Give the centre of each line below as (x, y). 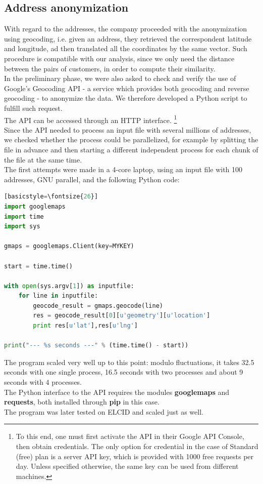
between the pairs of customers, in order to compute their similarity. (110, 68)
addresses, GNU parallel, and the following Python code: (92, 179)
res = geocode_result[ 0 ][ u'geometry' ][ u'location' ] (122, 316)
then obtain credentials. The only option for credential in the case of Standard (137, 446)
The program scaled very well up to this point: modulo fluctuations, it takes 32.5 (129, 362)
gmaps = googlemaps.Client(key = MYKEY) (69, 246)
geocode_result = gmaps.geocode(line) (98, 306)
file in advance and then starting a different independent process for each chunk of (131, 149)
